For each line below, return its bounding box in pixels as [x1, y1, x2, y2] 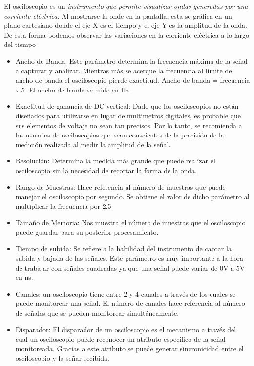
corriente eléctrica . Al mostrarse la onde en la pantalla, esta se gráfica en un [4, 10, 232, 21]
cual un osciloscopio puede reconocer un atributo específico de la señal [15, 334, 226, 344]
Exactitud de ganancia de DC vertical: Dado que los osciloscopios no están [15, 101, 239, 111]
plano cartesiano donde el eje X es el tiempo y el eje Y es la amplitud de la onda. [4, 20, 247, 30]
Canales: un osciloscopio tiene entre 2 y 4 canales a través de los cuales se [15, 288, 236, 298]
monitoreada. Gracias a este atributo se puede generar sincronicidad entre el [15, 343, 244, 353]
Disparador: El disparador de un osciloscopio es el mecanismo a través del [15, 324, 236, 334]
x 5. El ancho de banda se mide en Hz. [15, 84, 131, 94]
